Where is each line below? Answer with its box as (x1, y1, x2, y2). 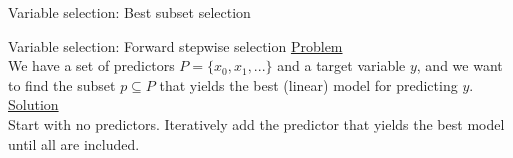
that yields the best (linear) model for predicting (159, 74, 458, 95)
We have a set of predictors (8, 55, 175, 76)
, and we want (416, 55, 503, 76)
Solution (8, 94, 59, 115)
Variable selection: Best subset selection (8, 2, 251, 22)
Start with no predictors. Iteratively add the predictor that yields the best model (8, 113, 505, 134)
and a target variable (277, 55, 406, 76)
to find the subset (8, 74, 116, 95)
